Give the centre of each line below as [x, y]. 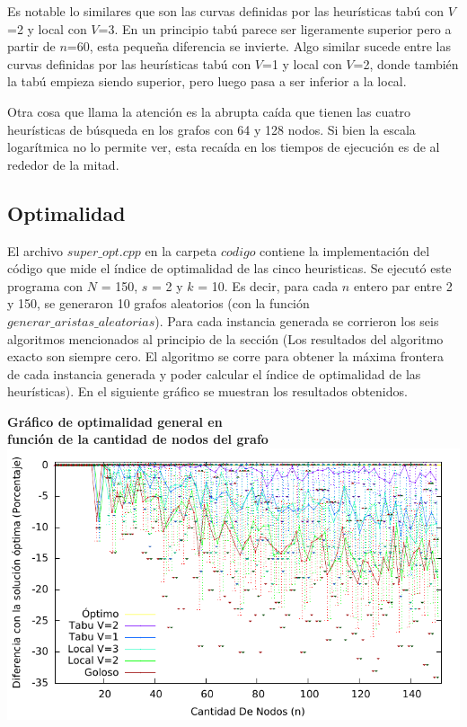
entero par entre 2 [403, 285]
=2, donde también [406, 63]
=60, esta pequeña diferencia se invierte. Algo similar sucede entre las [259, 46]
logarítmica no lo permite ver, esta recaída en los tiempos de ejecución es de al [224, 147]
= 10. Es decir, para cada [268, 285]
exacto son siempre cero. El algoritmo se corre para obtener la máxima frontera [226, 356]
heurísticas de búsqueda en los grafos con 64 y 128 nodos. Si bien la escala [211, 129]
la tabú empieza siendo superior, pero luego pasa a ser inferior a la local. [207, 81]
